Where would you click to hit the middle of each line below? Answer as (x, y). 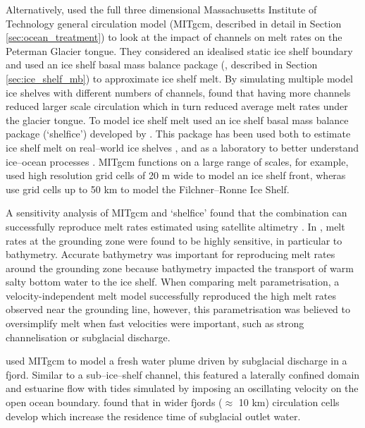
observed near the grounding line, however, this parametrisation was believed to (178, 309)
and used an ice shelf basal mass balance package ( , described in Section (162, 65)
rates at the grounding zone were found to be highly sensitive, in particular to (174, 240)
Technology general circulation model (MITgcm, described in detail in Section (174, 23)
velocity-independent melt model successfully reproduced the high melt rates (171, 295)
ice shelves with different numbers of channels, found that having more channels (178, 92)
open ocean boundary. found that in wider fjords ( (114, 402)
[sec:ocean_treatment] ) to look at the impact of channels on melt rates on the (174, 37)
